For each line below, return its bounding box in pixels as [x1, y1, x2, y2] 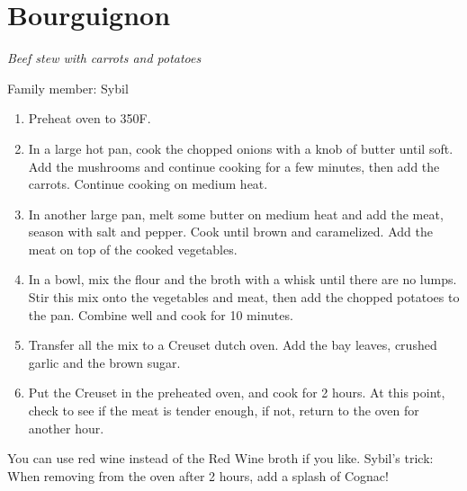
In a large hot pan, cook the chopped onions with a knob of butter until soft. [28, 138, 454, 157]
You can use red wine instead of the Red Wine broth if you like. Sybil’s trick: [7, 449, 434, 468]
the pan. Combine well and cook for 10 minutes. [28, 305, 293, 324]
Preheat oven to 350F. [28, 109, 151, 128]
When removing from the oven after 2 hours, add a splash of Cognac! [7, 466, 389, 485]
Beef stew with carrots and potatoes [7, 49, 202, 67]
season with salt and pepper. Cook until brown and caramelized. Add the [28, 222, 433, 241]
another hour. [28, 418, 104, 437]
